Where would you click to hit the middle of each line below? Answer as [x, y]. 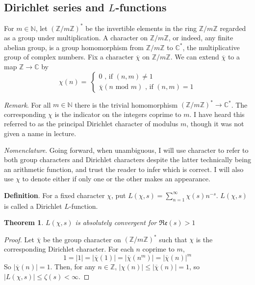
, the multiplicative [211, 47]
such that [173, 239]
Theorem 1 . [24, 222]
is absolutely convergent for [116, 222]
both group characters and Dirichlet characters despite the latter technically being [127, 159]
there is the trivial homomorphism [126, 104]
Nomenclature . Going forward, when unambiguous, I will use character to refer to [126, 150]
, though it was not [215, 124]
